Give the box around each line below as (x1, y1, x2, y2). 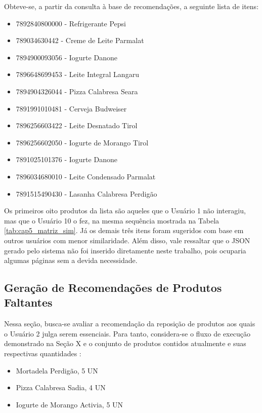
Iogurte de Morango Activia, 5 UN (16, 399, 123, 409)
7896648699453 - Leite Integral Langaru (16, 69, 139, 80)
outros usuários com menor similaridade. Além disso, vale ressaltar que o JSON (4, 235, 250, 245)
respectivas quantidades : (4, 348, 81, 359)
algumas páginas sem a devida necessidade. (4, 255, 138, 266)
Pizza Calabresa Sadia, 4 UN (16, 382, 106, 393)
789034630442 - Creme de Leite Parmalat (16, 35, 144, 46)
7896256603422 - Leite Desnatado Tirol (16, 120, 138, 131)
